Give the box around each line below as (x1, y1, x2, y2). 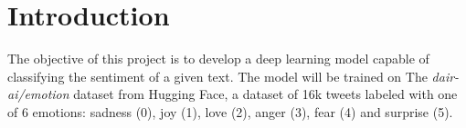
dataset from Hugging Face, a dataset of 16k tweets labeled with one (73, 84, 458, 103)
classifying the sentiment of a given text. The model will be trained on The (7, 66, 428, 85)
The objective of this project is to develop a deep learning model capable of (7, 49, 429, 68)
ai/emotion (7, 84, 69, 103)
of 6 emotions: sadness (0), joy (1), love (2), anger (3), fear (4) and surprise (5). (7, 102, 453, 121)
